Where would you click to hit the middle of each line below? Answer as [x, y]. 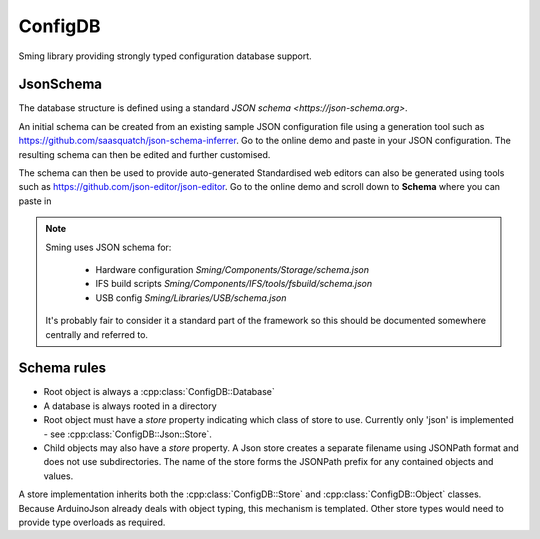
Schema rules [62, 368]
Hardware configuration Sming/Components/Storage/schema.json [232, 269]
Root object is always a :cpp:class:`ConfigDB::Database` [159, 392]
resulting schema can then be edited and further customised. [144, 154]
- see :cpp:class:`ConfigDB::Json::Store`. [127, 434]
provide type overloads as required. [92, 522]
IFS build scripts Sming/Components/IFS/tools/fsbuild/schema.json [234, 284]
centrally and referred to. [97, 334]
